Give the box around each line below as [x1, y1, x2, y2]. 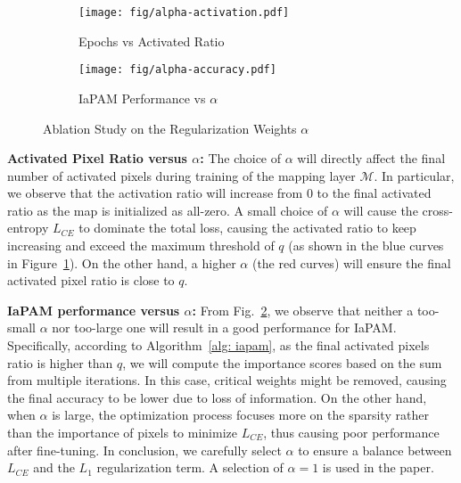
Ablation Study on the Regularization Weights [43, 119, 297, 137]
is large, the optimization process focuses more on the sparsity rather [52, 405, 429, 424]
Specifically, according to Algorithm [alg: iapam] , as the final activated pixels [7, 336, 430, 355]
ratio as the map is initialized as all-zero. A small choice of [7, 201, 328, 219]
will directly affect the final [297, 149, 446, 168]
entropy [7, 218, 49, 237]
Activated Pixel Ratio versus [7, 149, 187, 168]
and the [33, 458, 75, 477]
